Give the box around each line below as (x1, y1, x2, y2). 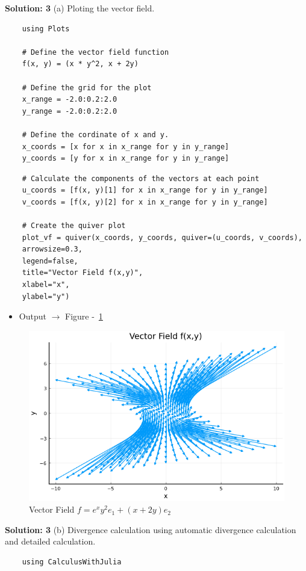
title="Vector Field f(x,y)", (22, 268, 143, 277)
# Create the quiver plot (22, 221, 126, 230)
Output (19, 310, 46, 323)
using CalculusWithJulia (22, 557, 122, 566)
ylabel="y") (22, 292, 70, 301)
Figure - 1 (65, 310, 103, 323)
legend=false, (22, 256, 78, 265)
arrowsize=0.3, (22, 245, 83, 254)
